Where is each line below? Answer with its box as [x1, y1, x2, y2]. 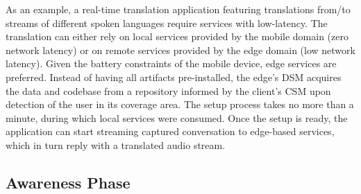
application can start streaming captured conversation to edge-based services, [6, 124, 335, 139]
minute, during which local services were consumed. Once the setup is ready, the [6, 110, 348, 125]
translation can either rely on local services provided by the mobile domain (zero [6, 29, 349, 44]
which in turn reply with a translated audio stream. [6, 137, 226, 152]
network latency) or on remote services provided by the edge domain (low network [6, 42, 355, 57]
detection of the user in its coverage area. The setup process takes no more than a [6, 97, 354, 112]
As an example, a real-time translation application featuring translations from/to [6, 2, 351, 16]
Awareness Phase [6, 171, 131, 193]
